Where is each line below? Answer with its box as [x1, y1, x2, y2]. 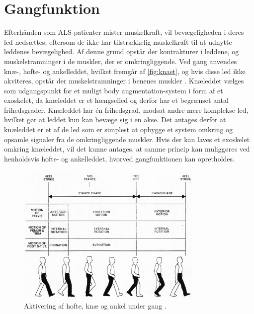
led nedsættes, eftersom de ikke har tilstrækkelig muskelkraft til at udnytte [4, 36, 232, 47]
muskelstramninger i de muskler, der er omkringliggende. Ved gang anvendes [4, 56, 237, 66]
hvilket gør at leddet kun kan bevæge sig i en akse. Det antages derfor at [4, 114, 226, 125]
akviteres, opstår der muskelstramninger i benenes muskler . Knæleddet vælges [4, 76, 244, 86]
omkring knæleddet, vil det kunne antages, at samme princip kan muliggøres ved [4, 144, 250, 154]
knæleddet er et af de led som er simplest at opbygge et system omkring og [4, 124, 233, 135]
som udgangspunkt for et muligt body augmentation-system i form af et [4, 85, 223, 95]
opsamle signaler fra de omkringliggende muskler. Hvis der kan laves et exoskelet [4, 134, 250, 144]
